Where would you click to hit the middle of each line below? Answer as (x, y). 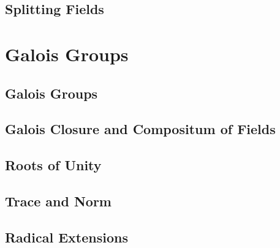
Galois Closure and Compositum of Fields (140, 129)
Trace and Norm (58, 201)
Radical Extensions (66, 237)
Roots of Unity (53, 165)
